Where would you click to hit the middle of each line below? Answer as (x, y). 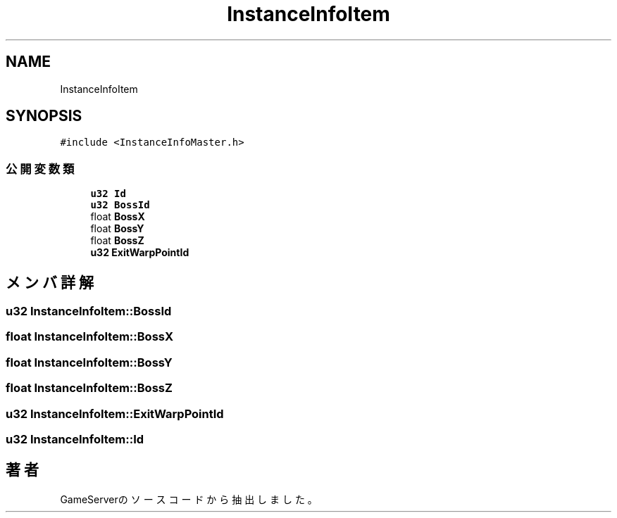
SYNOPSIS (44, 116)
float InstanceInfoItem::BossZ (89, 388)
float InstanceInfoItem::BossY (89, 362)
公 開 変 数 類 (40, 169)
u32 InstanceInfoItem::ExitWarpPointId (115, 413)
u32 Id (108, 194)
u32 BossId (120, 205)
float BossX (118, 217)
